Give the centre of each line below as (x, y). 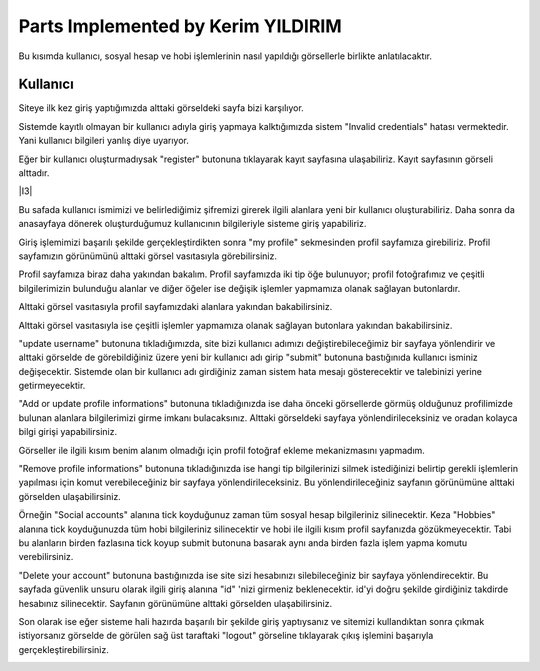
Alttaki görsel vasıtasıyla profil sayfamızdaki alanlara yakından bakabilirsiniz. (175, 307)
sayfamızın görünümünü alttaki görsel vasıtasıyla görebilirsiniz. (147, 256)
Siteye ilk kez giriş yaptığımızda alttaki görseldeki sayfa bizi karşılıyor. (161, 108)
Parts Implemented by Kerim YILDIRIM (180, 26)
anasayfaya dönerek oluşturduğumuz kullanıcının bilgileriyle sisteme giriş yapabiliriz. (192, 224)
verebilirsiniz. (46, 557)
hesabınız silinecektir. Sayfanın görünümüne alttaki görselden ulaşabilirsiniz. (175, 603)
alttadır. (34, 173)
